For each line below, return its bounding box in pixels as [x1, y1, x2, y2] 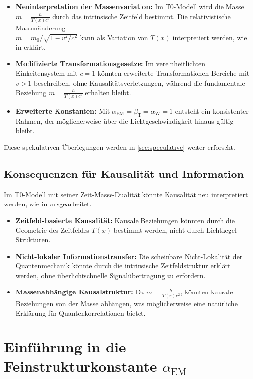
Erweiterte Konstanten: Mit [15, 105, 110, 116]
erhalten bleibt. [85, 87, 131, 97]
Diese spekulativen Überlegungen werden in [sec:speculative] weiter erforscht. [4, 142, 235, 152]
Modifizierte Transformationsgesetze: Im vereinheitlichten [15, 58, 205, 68]
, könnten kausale [180, 287, 233, 297]
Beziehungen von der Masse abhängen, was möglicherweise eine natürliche [15, 298, 238, 308]
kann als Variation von [80, 32, 148, 42]
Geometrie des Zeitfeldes [15, 225, 89, 235]
